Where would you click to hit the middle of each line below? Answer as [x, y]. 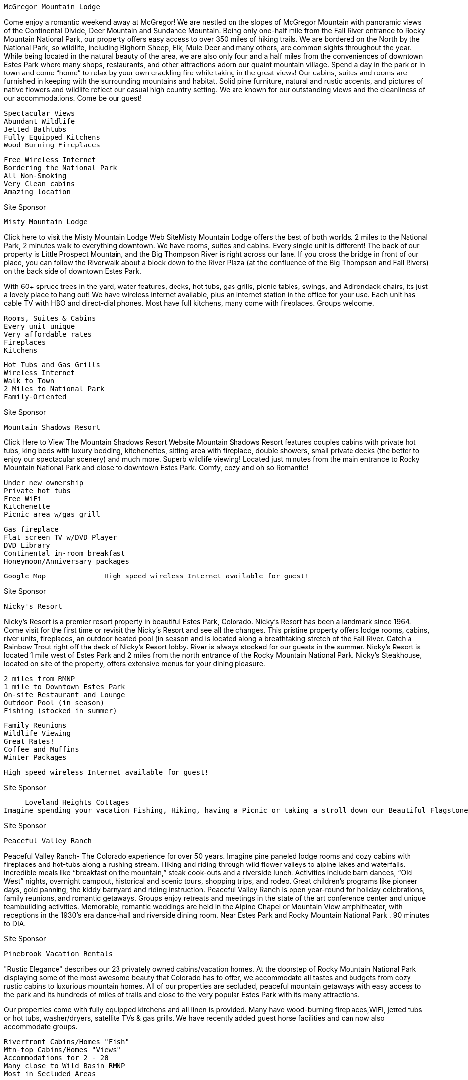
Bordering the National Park [60, 168]
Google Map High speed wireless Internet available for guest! [157, 576]
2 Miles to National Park [54, 389]
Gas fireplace [31, 529]
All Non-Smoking [35, 176]
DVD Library [27, 545]
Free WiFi [23, 499]
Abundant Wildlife [40, 121]
